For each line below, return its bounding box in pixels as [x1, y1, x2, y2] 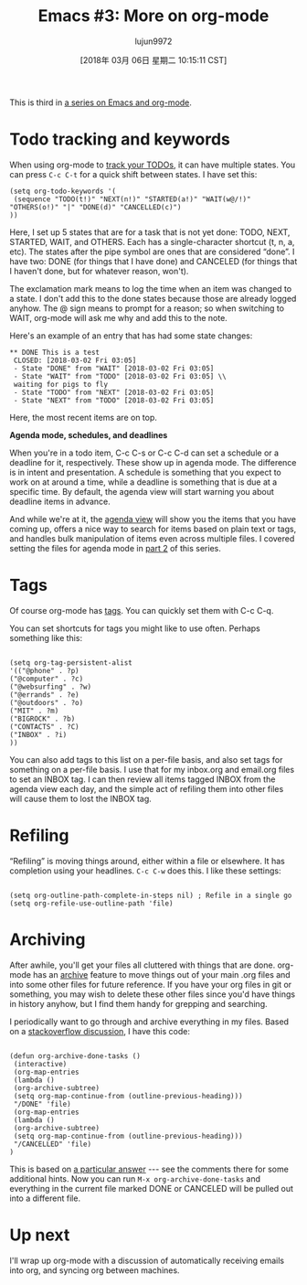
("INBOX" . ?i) [9, 730, 68, 739]
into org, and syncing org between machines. [9, 1264, 180, 1276]
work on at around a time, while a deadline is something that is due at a [9, 477, 278, 487]
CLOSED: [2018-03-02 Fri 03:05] [13, 356, 137, 365]
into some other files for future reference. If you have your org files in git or [9, 979, 292, 990]
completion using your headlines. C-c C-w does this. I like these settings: [9, 865, 281, 876]
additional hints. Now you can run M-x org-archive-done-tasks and [9, 1173, 261, 1184]
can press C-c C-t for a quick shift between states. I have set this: [9, 168, 258, 179]
